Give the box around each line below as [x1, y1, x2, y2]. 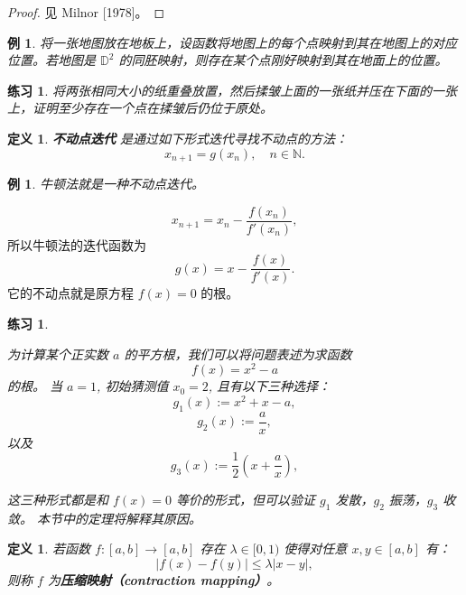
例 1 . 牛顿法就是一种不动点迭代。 [7, 174, 204, 193]
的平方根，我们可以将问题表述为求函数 [124, 344, 352, 363]
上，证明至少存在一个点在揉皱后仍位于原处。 [7, 98, 273, 117]
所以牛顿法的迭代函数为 [7, 235, 146, 254]
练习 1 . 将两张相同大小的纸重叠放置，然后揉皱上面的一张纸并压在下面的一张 [7, 80, 457, 99]
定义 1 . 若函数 [7, 539, 90, 558]
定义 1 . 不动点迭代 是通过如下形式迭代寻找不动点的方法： [7, 128, 348, 147]
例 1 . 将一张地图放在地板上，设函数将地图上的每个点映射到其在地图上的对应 [7, 33, 457, 51]
